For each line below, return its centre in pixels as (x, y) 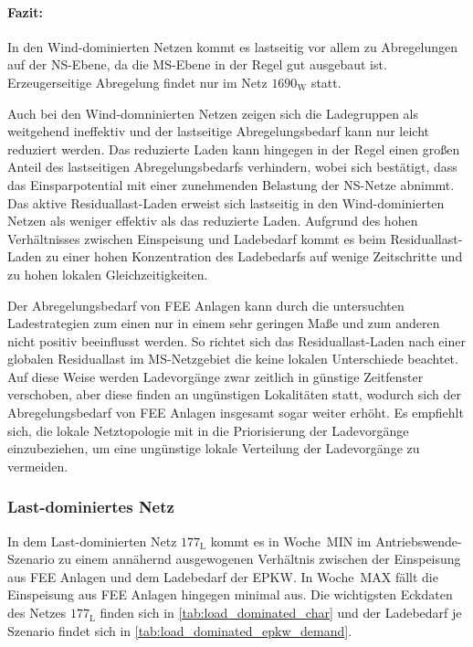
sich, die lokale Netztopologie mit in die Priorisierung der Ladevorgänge (208, 430)
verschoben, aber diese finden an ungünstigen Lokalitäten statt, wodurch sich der (234, 394)
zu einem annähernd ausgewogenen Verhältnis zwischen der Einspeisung (260, 559)
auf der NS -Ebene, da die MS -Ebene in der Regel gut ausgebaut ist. (197, 64)
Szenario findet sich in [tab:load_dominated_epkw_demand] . (180, 630)
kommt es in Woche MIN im (291, 541)
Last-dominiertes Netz (91, 507)
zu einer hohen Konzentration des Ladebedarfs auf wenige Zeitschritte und (254, 256)
